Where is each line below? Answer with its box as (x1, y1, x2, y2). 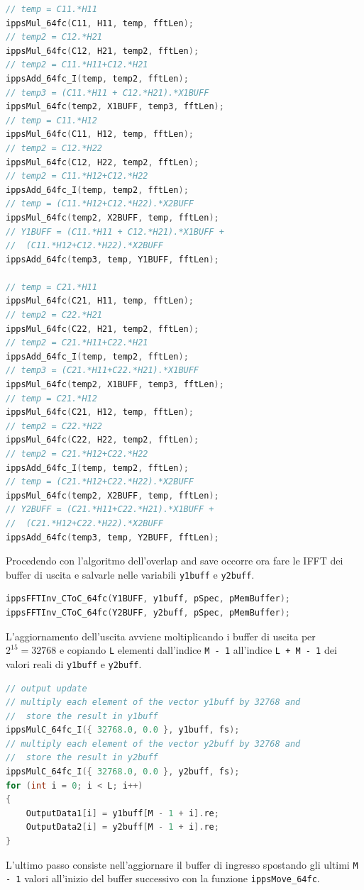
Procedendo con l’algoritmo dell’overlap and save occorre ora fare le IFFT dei (6, 553, 343, 568)
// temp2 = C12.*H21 (6, 32, 103, 43)
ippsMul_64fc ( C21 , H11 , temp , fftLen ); (6, 296, 194, 306)
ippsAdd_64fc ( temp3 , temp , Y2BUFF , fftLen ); (6, 532, 219, 543)
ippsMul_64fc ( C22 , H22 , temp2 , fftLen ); (6, 435, 199, 445)
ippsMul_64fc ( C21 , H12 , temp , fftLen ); (6, 407, 194, 418)
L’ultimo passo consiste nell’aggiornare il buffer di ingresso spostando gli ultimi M (6, 857, 358, 872)
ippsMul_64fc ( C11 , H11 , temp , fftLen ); (6, 18, 194, 28)
